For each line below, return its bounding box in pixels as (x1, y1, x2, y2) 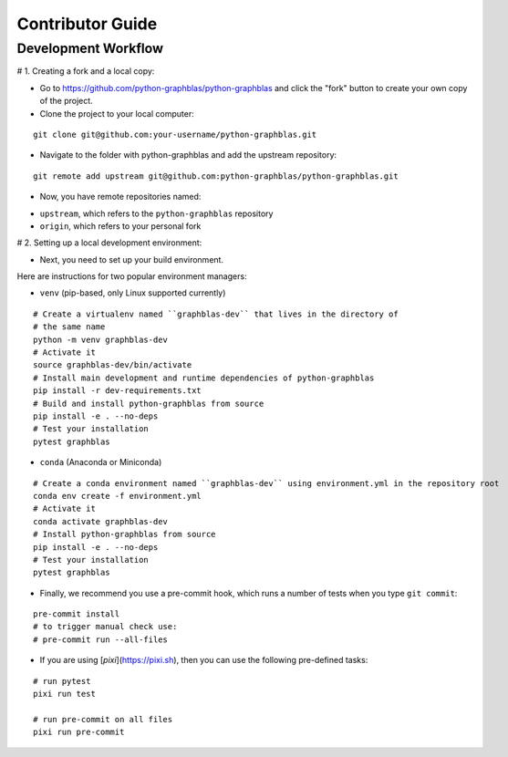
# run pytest (33, 676, 91, 686)
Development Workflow (16, 40, 164, 57)
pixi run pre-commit (33, 727, 125, 738)
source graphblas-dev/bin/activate (33, 360, 192, 370)
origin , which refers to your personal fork (39, 220, 202, 232)
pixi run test (33, 689, 96, 700)
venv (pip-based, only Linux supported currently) (39, 287, 226, 298)
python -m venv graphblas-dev (33, 334, 169, 345)
